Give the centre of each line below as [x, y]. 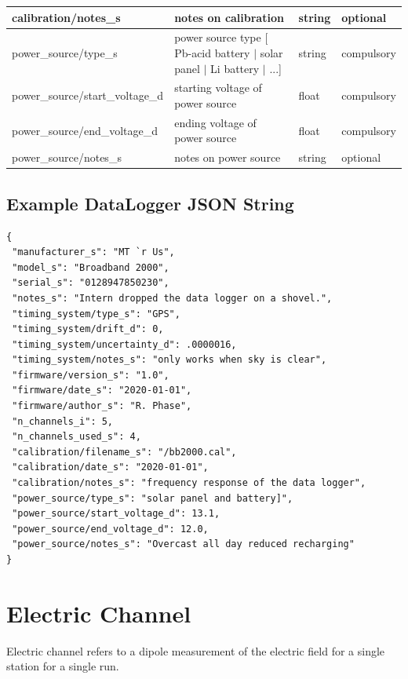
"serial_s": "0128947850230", [91, 283]
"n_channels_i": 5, [63, 421]
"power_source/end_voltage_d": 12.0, [110, 529]
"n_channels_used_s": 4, [76, 437]
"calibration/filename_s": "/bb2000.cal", [124, 452]
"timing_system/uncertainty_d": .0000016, [124, 344]
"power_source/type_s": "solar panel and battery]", [153, 498]
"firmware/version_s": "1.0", [91, 375]
